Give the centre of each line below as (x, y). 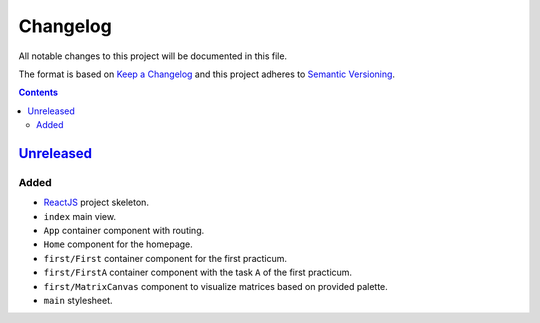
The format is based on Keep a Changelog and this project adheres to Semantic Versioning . (206, 74)
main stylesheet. (78, 300)
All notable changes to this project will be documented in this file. (153, 56)
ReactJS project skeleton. (96, 202)
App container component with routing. (124, 231)
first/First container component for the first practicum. (165, 258)
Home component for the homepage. (118, 244)
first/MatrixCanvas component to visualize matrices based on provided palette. (216, 286)
